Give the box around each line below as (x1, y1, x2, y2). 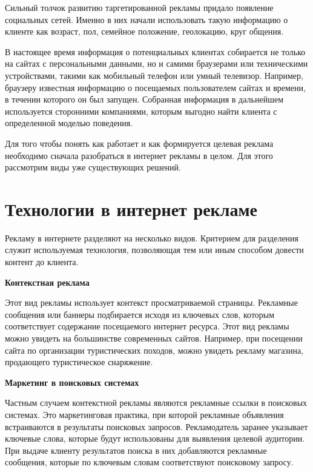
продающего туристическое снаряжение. (5, 356, 153, 368)
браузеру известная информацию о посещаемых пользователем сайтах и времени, (5, 81, 306, 93)
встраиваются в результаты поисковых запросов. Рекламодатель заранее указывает (5, 420, 308, 433)
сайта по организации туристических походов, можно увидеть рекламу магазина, (5, 343, 303, 356)
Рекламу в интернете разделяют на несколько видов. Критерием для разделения (5, 231, 299, 244)
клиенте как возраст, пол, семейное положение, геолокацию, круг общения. (5, 25, 284, 38)
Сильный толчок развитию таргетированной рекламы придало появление (5, 1, 274, 13)
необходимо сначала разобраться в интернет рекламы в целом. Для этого (5, 149, 273, 161)
